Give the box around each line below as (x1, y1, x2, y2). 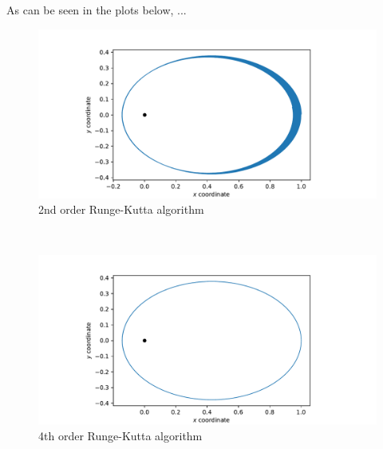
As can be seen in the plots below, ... (6, 2, 187, 18)
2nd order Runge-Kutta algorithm (38, 201, 204, 218)
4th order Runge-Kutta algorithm (38, 427, 203, 443)
